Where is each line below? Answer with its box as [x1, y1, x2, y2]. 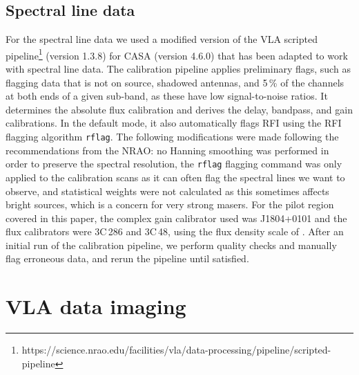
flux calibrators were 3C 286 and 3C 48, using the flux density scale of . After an [6, 224, 344, 239]
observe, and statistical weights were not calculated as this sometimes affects [6, 183, 329, 198]
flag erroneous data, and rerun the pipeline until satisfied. [6, 251, 249, 266]
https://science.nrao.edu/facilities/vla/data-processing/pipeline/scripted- [21, 342, 331, 357]
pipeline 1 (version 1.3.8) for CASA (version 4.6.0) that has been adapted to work [6, 46, 348, 62]
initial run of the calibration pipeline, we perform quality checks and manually [6, 237, 337, 252]
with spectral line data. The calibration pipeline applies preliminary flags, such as [6, 62, 351, 76]
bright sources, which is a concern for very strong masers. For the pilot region [6, 197, 334, 212]
